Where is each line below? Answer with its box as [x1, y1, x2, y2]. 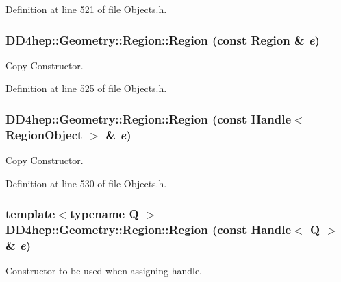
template [5, 205, 55, 222]
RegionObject [5, 126, 83, 143]
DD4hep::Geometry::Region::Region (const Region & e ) [5, 31, 320, 48]
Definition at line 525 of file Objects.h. [5, 81, 167, 95]
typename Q [69, 205, 139, 222]
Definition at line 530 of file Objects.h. [5, 176, 167, 190]
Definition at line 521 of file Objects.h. [5, 2, 167, 16]
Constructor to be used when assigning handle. [5, 263, 203, 278]
